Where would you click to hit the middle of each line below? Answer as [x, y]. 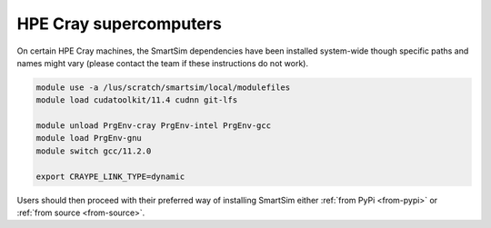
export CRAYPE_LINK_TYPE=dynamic [110, 176]
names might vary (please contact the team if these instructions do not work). [163, 63]
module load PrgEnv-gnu [89, 138]
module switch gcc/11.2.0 [94, 151]
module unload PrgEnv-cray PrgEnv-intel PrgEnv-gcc [154, 126]
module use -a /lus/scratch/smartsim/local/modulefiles [163, 87]
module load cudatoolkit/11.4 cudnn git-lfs [137, 100]
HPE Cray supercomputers [119, 24]
